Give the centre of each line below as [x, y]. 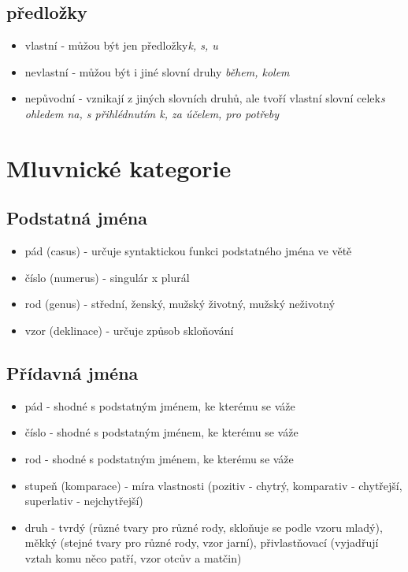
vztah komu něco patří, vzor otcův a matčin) [133, 557]
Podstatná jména [77, 218]
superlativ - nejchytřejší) [84, 501]
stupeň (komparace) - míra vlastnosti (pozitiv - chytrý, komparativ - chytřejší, [213, 485]
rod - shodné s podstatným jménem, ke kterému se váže [159, 458]
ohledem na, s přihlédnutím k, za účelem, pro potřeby [152, 113]
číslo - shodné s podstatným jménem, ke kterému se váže [161, 432]
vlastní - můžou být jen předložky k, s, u [121, 45]
